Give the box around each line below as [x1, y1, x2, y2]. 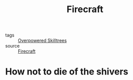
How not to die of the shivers [5, 66, 128, 77]
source [5, 43, 20, 49]
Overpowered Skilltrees [18, 37, 67, 44]
